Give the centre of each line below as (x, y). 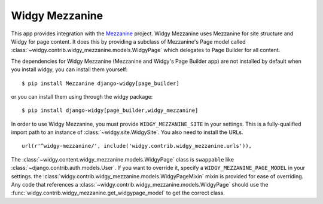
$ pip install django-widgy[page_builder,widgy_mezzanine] (110, 110)
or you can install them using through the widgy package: (82, 96)
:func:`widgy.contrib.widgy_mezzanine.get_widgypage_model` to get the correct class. (118, 193)
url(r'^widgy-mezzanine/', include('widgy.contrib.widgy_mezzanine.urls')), (137, 146)
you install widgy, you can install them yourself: (69, 69)
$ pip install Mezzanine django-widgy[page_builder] (100, 83)
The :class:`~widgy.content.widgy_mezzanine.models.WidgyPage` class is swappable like (123, 159)
